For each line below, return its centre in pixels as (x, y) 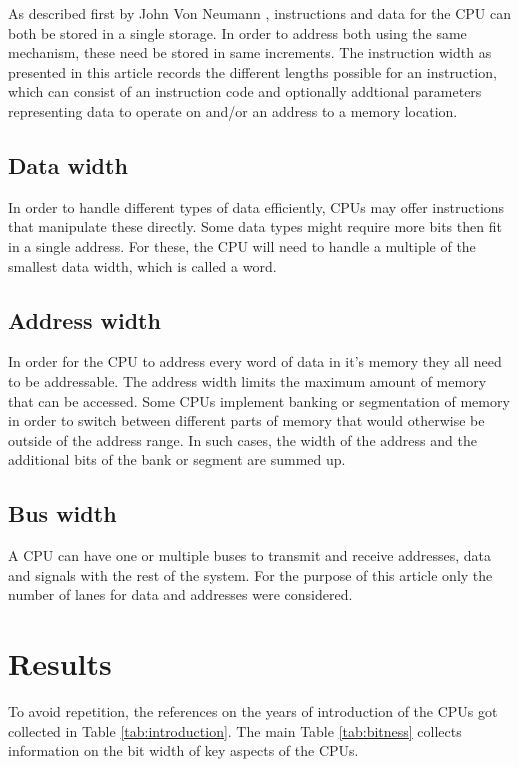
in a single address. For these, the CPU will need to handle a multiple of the (242, 245)
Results (60, 663)
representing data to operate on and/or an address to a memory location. (233, 110)
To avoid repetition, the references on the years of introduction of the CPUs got (253, 711)
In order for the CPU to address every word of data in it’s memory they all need (255, 361)
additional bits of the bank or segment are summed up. (177, 459)
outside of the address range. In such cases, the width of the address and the (242, 439)
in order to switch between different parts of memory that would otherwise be (246, 420)
